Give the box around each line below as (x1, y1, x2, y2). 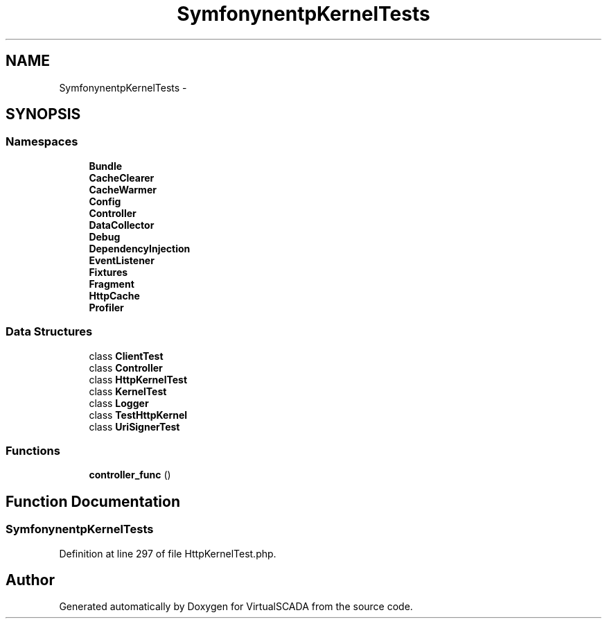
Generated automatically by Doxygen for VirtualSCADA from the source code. (59, 600, 413, 613)
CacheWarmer (89, 183, 157, 196)
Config (89, 195, 121, 207)
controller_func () (89, 469, 171, 481)
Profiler (89, 301, 124, 313)
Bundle (89, 159, 123, 172)
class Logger (89, 397, 149, 409)
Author (6, 571, 55, 589)
